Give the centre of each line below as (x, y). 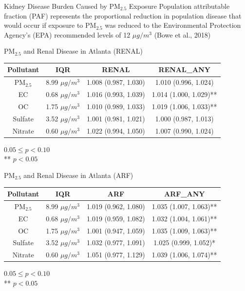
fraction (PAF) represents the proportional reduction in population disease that (123, 15)
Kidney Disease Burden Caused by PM (62, 6)
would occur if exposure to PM (50, 25)
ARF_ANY (184, 194)
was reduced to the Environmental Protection (173, 25)
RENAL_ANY (184, 69)
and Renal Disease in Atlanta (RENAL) (83, 51)
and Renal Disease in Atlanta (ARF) (78, 175)
